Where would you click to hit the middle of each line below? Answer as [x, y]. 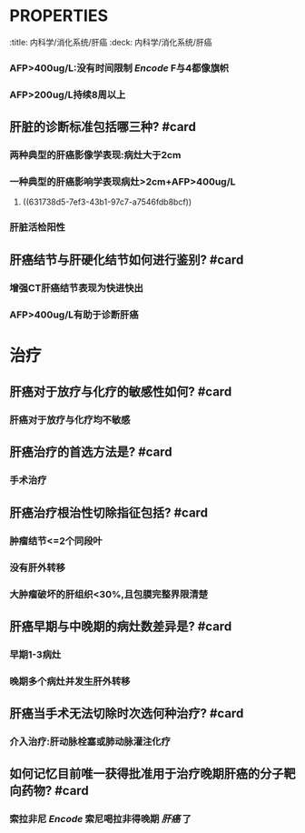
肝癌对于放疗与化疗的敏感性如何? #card [121, 392]
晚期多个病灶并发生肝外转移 [70, 681]
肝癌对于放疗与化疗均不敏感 [70, 420]
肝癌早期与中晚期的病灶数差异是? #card [121, 626]
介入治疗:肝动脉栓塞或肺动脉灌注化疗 [90, 742]
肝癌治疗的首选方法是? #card [91, 452]
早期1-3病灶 [35, 654]
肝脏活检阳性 [38, 227]
